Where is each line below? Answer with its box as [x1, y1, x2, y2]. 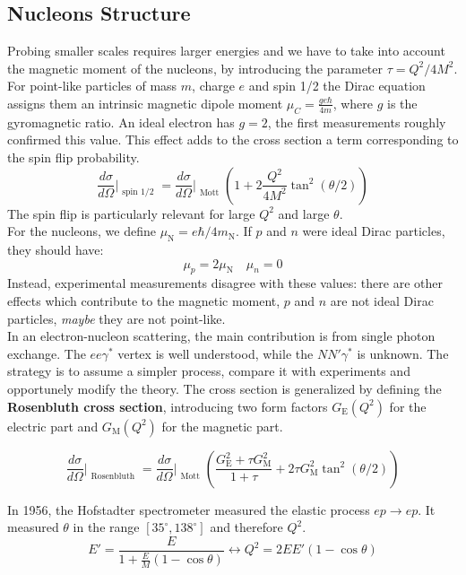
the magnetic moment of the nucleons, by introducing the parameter [7, 58, 384, 77]
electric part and [7, 416, 99, 435]
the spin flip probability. [7, 147, 140, 166]
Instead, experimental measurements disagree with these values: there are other [7, 274, 443, 292]
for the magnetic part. [161, 416, 283, 435]
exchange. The [7, 344, 86, 362]
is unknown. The [357, 344, 449, 362]
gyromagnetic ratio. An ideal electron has [7, 112, 235, 131]
